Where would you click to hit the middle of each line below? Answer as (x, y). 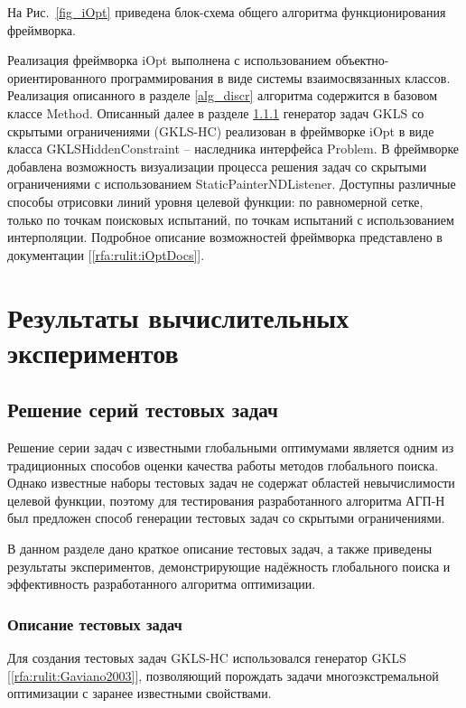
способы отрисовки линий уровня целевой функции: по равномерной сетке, (215, 201)
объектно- (362, 60)
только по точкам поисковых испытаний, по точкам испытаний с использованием (231, 219)
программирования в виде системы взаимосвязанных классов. (280, 77)
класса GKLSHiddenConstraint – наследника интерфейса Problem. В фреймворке (233, 149)
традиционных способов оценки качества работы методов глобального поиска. (223, 465)
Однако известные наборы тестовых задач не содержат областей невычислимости (231, 483)
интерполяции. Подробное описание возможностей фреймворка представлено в (225, 237)
